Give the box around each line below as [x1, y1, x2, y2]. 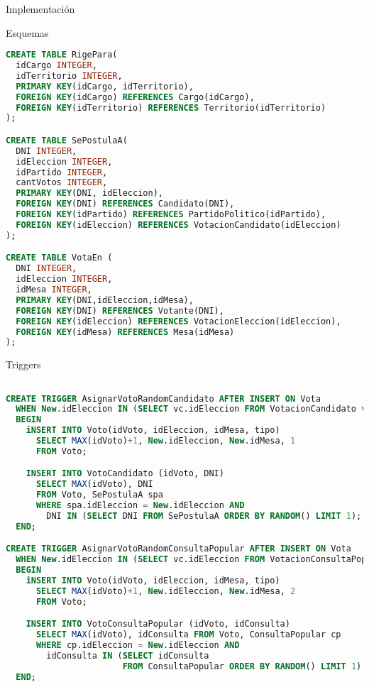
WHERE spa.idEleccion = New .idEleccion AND [35, 500, 245, 511]
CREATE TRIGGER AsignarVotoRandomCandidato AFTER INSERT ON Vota [6, 393, 321, 404]
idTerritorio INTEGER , [16, 70, 123, 81]
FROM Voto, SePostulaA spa [35, 490, 163, 500]
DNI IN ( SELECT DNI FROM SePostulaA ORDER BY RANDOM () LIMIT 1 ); [46, 510, 362, 521]
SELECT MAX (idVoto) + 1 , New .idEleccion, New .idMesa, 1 [35, 436, 296, 446]
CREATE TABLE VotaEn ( [6, 253, 113, 263]
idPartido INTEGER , [16, 167, 108, 177]
